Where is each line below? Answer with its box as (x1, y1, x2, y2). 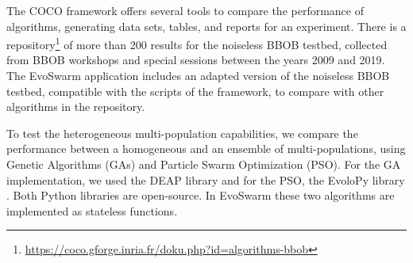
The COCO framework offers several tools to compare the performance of (6, 2, 365, 18)
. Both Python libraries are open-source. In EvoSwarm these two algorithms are (6, 187, 395, 204)
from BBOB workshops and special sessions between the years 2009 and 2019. (6, 51, 385, 68)
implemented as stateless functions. (6, 202, 178, 219)
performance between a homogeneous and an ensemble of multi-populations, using (6, 140, 406, 157)
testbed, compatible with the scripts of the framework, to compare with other (6, 82, 384, 99)
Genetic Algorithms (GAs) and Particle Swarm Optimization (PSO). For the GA (6, 156, 401, 172)
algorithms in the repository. (6, 98, 145, 115)
